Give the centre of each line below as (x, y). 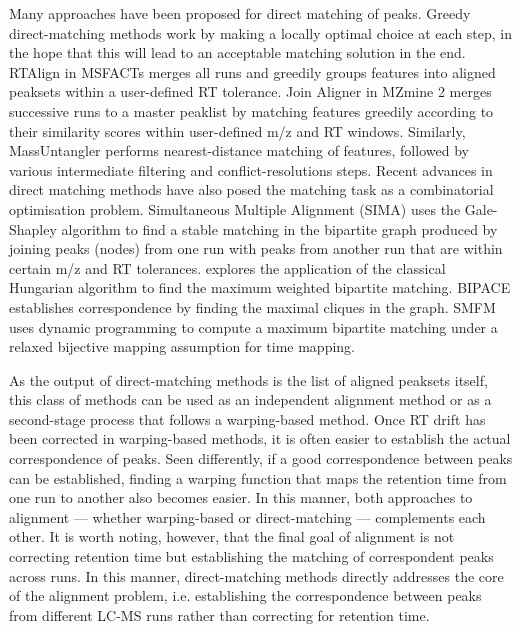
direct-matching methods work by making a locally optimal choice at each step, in (261, 32)
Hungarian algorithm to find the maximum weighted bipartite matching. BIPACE (260, 287)
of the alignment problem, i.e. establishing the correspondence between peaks (245, 595)
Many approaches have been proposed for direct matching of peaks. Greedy (240, 13)
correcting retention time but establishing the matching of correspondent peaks (251, 556)
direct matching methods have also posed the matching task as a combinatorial (251, 189)
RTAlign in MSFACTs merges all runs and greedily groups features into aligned (252, 71)
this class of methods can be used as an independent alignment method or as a (250, 399)
